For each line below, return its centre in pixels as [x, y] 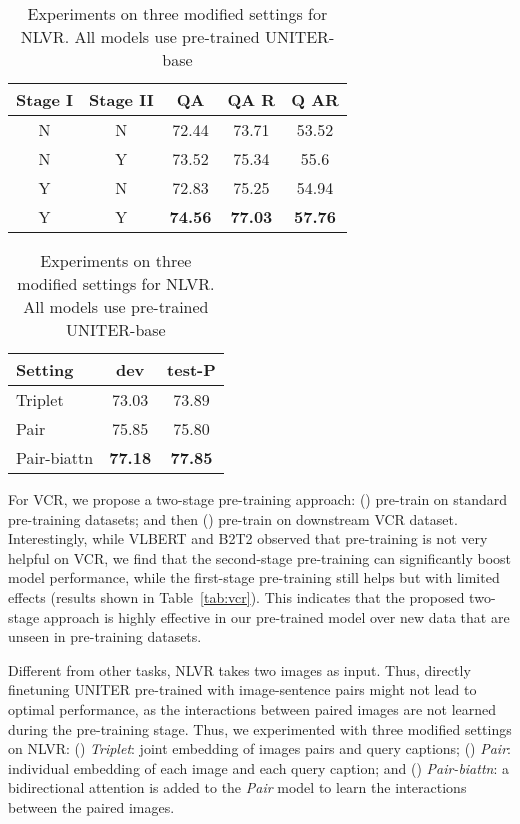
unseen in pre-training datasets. [105, 636]
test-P [191, 369]
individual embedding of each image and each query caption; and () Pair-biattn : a [258, 767]
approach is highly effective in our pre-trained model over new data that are [276, 616]
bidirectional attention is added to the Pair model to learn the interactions [237, 787]
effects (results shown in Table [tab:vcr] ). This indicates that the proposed [236, 596]
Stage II [121, 99]
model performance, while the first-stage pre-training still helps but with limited [254, 577]
